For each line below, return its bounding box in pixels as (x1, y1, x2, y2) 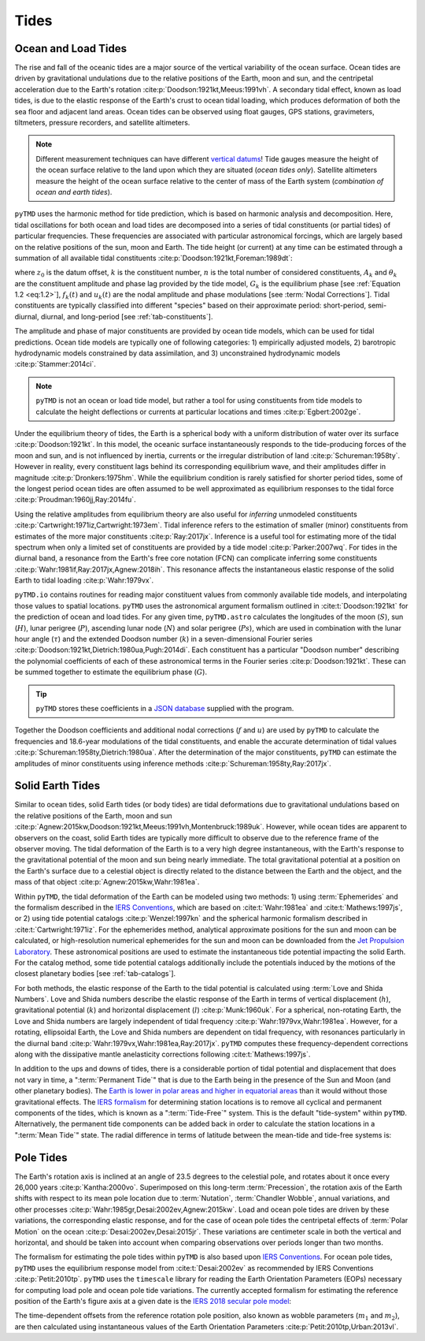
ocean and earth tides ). (35, 187, 113, 196)
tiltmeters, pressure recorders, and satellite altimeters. (14, 118, 190, 128)
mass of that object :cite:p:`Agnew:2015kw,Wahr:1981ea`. (14, 877, 200, 887)
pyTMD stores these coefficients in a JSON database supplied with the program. (35, 703, 294, 713)
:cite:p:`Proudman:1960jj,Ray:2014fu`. (14, 495, 137, 505)
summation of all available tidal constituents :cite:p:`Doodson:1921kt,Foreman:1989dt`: (14, 253, 293, 263)
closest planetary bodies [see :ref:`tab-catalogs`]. (14, 969, 176, 978)
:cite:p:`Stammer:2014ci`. (14, 359, 96, 369)
